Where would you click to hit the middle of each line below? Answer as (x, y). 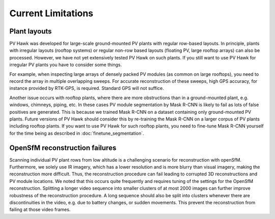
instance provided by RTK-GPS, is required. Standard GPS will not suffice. (87, 88)
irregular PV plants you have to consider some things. (66, 65)
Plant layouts (31, 31)
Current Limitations (51, 13)
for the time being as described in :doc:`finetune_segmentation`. (77, 133)
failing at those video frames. (40, 210)
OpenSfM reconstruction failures (63, 148)
